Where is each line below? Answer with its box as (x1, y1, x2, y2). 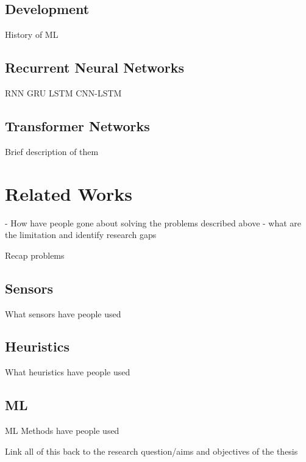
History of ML (5, 28, 59, 41)
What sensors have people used (5, 307, 121, 320)
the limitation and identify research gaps (5, 228, 157, 241)
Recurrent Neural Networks (5, 58, 185, 77)
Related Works (5, 181, 133, 206)
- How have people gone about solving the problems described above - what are (5, 216, 302, 229)
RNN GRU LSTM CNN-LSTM (5, 87, 122, 99)
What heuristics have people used (5, 366, 130, 378)
